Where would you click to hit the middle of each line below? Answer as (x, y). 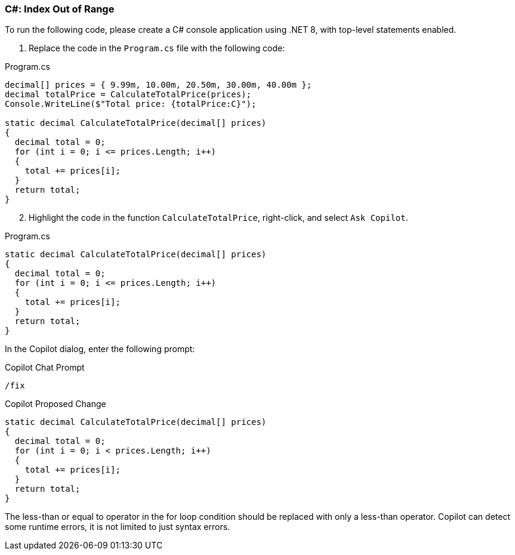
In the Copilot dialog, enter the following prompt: (100, 349)
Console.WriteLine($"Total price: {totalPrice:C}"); (131, 104)
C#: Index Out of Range (60, 9)
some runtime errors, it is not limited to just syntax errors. (118, 527)
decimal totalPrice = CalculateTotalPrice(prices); (128, 95)
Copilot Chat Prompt (45, 368)
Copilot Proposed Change (55, 404)
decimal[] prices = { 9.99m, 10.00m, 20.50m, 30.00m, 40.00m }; (158, 85)
